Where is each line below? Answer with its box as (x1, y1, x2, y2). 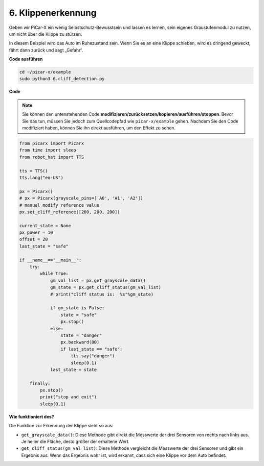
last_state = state (50, 367, 97, 372)
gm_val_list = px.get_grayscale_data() (50, 277, 146, 283)
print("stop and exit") (40, 394, 97, 400)
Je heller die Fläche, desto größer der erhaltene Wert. (21, 439, 130, 444)
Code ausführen (9, 56, 43, 62)
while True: (40, 271, 68, 276)
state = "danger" (60, 332, 102, 338)
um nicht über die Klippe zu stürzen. (9, 31, 83, 37)
